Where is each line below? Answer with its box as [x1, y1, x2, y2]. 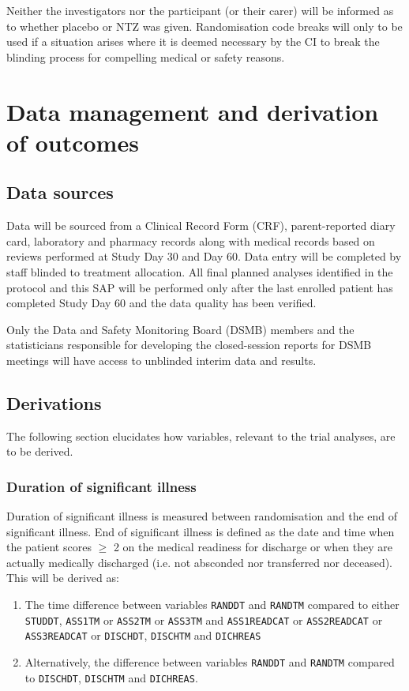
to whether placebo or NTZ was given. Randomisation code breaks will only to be [6, 17, 403, 34]
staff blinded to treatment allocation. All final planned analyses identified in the [6, 263, 393, 280]
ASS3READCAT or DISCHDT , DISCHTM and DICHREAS [24, 627, 261, 644]
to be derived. [6, 443, 73, 460]
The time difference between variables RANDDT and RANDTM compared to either [24, 596, 400, 613]
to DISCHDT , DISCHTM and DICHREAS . [24, 669, 198, 685]
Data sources [6, 180, 114, 205]
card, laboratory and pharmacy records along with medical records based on [6, 232, 375, 249]
